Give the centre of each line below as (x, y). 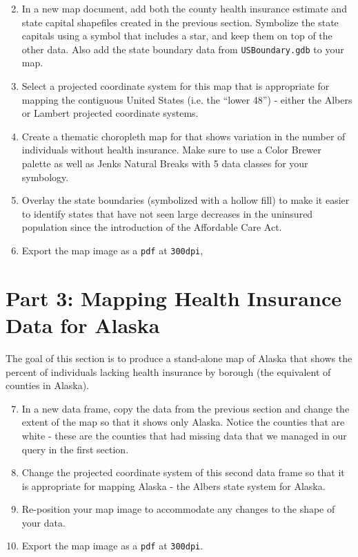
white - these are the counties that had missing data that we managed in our (184, 435)
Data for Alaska (83, 325)
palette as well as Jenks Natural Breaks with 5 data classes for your (165, 163)
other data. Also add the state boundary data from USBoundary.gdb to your (183, 49)
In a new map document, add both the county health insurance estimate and (184, 8)
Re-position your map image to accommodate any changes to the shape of (178, 509)
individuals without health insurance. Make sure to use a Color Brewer (171, 150)
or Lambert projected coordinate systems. (110, 113)
